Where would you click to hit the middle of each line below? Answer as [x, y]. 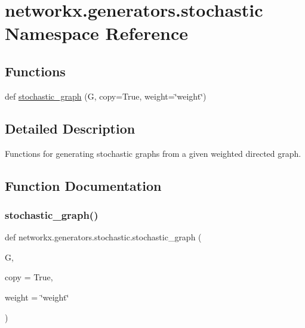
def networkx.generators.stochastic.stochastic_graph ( [103, 237]
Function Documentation [83, 185]
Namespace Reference [96, 33]
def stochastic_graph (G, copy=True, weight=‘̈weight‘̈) [106, 96]
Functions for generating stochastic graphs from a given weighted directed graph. [153, 153]
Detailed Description [70, 128]
